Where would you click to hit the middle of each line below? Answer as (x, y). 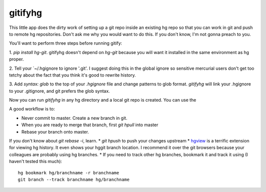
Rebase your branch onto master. (55, 132)
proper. (17, 59)
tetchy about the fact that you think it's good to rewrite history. (73, 75)
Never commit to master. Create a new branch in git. (74, 118)
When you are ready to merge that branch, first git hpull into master (90, 125)
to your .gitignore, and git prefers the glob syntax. (60, 91)
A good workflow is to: (32, 109)
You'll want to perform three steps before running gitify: (66, 43)
